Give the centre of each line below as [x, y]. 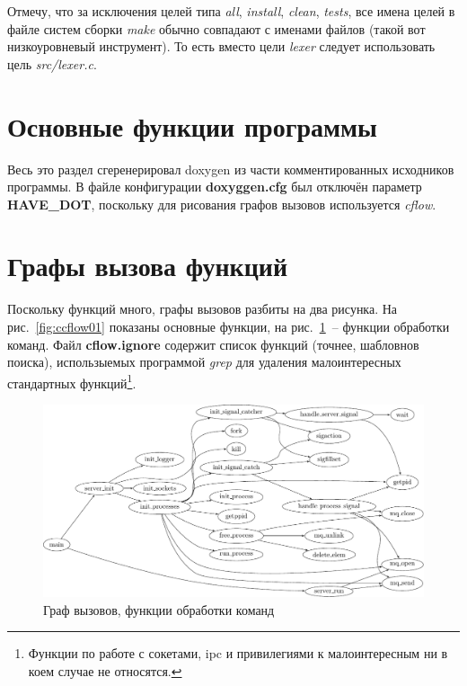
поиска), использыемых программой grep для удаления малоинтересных [204, 362]
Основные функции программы [192, 125]
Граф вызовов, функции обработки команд [159, 609]
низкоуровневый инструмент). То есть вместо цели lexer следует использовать [221, 46]
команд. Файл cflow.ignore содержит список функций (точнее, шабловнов [213, 344]
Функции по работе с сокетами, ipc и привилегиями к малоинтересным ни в [238, 653]
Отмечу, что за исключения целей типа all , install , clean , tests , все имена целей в [231, 11]
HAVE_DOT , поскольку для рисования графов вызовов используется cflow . [222, 204]
